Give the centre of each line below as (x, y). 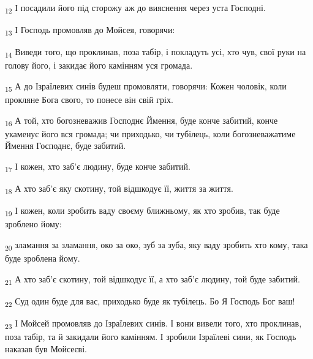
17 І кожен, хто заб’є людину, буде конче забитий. (98, 167)
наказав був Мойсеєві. (46, 348)
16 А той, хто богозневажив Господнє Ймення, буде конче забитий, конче (141, 121)
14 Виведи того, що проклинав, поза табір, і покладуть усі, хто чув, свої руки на (156, 53)
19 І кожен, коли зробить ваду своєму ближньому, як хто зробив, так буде (142, 211)
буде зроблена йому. (43, 258)
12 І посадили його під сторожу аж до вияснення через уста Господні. (135, 8)
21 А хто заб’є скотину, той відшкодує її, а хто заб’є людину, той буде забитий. (153, 279)
